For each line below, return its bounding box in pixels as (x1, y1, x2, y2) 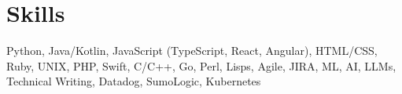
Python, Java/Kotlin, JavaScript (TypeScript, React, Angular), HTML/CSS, (6, 42, 378, 59)
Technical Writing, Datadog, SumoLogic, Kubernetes (6, 73, 261, 89)
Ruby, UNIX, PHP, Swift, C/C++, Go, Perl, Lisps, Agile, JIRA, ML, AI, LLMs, (6, 57, 396, 74)
